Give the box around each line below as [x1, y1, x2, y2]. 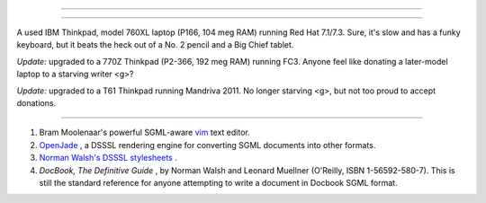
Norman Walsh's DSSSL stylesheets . [39, 153, 177, 163]
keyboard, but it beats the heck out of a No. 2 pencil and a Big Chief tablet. [16, 40, 294, 50]
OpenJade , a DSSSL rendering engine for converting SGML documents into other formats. [39, 139, 376, 150]
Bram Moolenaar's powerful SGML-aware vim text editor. [39, 127, 251, 138]
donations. [16, 97, 57, 108]
